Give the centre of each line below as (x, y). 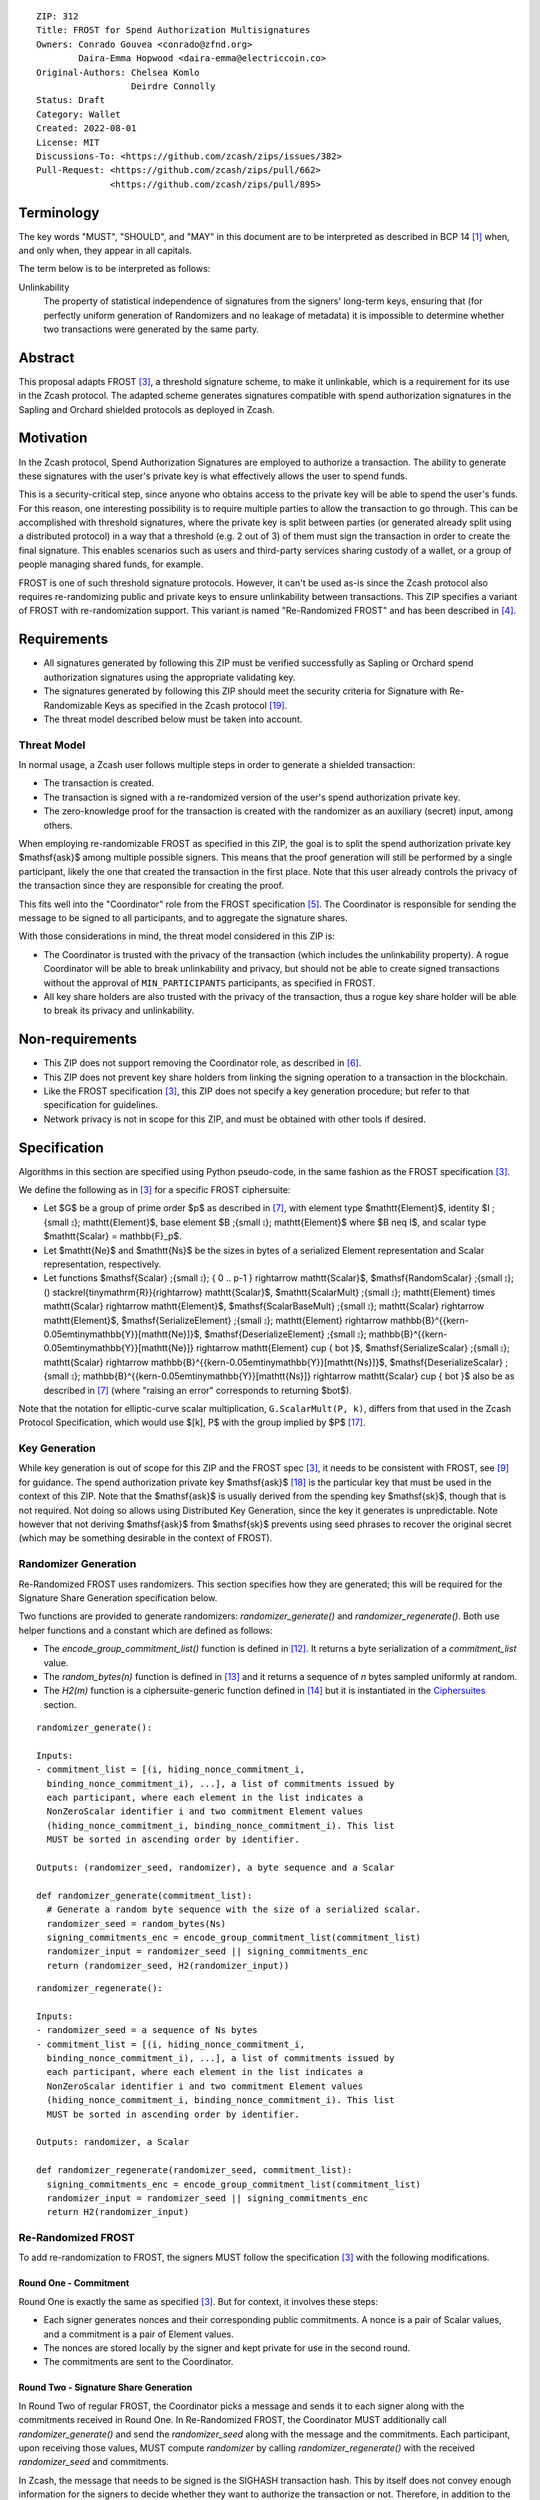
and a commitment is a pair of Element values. (138, 2334)
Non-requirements (77, 1039)
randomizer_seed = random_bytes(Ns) (136, 1923)
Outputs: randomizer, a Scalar (113, 2142)
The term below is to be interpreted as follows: (114, 269)
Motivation (53, 438)
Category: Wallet (78, 114)
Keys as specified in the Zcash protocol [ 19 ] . (196, 705)
